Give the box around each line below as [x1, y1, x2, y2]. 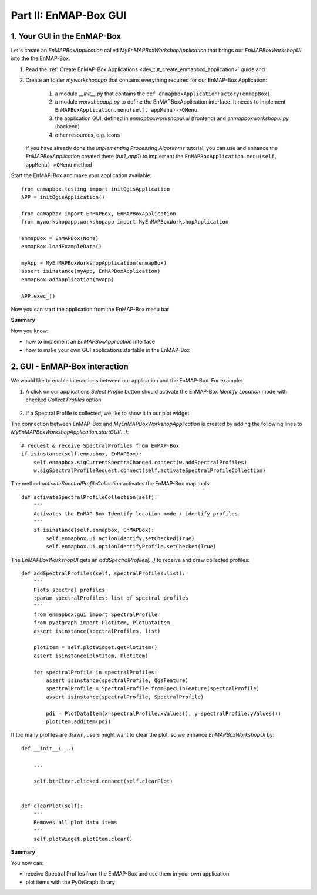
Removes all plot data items [33, 819, 117, 826]
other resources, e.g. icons [55, 131, 120, 138]
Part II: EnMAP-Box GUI [11, 9, 127, 22]
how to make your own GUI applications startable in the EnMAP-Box [25, 346, 190, 353]
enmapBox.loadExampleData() [21, 243, 102, 250]
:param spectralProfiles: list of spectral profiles [33, 595, 189, 601]
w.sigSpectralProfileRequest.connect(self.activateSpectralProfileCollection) [33, 467, 266, 474]
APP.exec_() [21, 292, 56, 300]
